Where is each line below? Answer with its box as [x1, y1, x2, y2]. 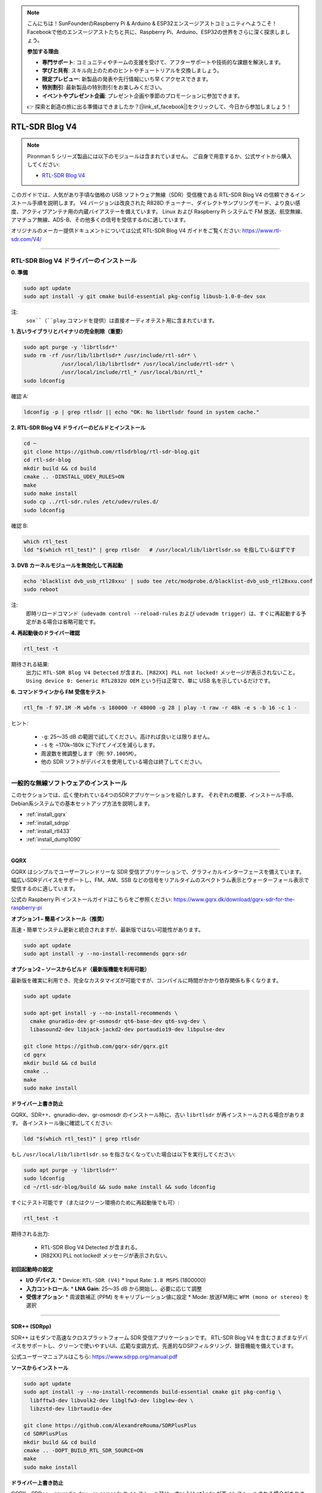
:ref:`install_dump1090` [26, 836, 82, 843]
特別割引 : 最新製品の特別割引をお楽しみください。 [42, 84, 165, 91]
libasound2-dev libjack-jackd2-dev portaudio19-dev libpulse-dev [30, 1026, 225, 1033]
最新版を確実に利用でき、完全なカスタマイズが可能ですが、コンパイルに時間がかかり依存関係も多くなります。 [11, 976, 281, 984]
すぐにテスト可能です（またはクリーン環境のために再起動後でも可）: [11, 1199, 180, 1206]
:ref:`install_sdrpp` [26, 819, 71, 827]
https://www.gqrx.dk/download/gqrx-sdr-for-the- [173, 896, 295, 903]
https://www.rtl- [242, 227, 281, 234]
